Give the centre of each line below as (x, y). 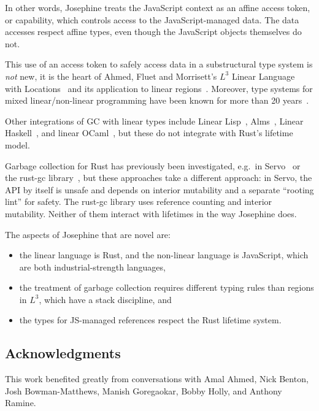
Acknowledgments (63, 353)
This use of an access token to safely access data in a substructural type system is (159, 64)
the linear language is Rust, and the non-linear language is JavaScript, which (164, 255)
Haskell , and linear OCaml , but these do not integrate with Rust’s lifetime (149, 133)
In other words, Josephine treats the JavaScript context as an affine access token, (158, 7)
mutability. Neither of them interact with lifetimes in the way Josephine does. (151, 213)
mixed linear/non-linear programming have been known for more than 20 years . (157, 100)
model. (17, 144)
